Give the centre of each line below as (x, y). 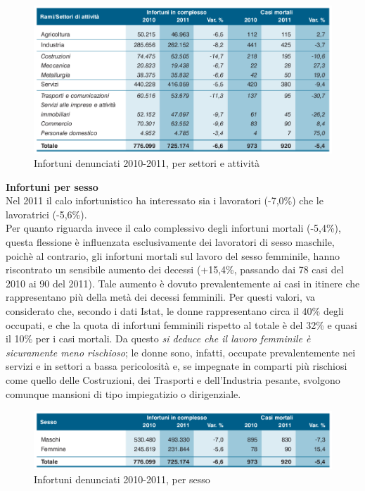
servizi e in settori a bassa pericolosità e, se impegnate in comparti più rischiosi (177, 366)
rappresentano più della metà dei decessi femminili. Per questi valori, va (161, 297)
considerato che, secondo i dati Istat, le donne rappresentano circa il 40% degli (175, 311)
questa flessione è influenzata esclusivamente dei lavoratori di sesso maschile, (170, 242)
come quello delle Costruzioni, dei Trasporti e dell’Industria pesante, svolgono (173, 380)
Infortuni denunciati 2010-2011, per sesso (122, 479)
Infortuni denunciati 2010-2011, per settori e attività (147, 163)
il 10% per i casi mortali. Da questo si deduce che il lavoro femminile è (158, 338)
